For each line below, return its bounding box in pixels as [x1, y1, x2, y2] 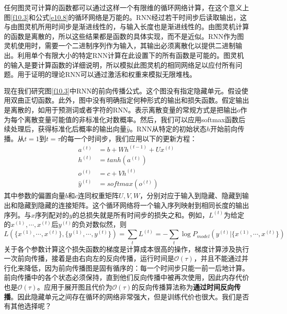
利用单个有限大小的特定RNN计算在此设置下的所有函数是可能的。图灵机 [17, 50, 244, 60]
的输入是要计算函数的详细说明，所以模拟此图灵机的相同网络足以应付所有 [4, 59, 235, 70]
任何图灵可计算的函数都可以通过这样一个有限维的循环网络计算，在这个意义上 [4, 2, 249, 12]
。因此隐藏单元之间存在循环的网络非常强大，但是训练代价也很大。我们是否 [11, 291, 249, 301]
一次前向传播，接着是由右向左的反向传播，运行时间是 [4, 253, 174, 263]
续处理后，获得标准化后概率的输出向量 [4, 124, 126, 134]
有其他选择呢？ [4, 301, 52, 311]
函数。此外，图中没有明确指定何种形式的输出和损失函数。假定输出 [37, 95, 249, 105]
